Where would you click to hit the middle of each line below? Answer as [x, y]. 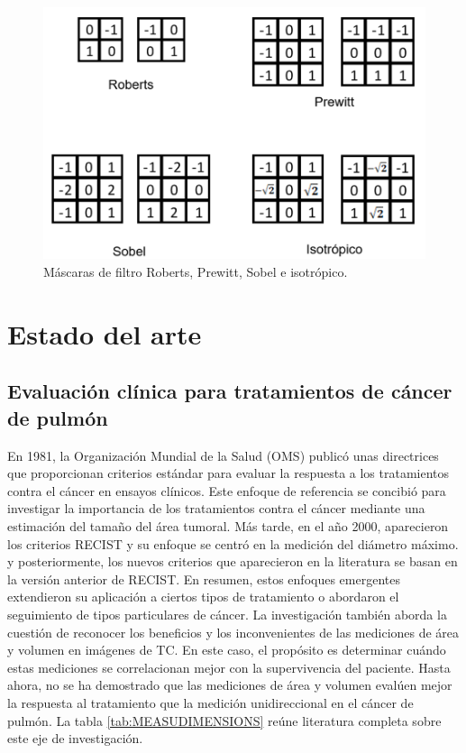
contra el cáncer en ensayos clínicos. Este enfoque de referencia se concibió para [227, 490]
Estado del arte [105, 333]
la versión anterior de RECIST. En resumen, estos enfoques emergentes [204, 579]
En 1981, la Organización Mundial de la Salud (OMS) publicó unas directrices [223, 455]
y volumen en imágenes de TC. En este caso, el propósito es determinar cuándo [227, 650]
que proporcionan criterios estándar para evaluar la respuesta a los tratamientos [228, 473]
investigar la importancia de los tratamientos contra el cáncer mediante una [216, 508]
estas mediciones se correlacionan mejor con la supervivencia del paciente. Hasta [229, 667]
